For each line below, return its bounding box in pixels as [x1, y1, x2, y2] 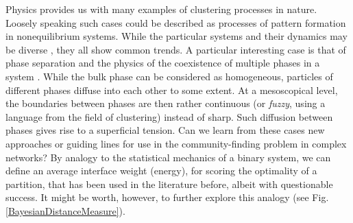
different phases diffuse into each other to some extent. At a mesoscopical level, [5, 82, 338, 97]
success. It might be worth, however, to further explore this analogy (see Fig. [5, 190, 329, 204]
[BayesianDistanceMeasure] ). [5, 203, 125, 218]
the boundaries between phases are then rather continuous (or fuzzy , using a [5, 96, 326, 110]
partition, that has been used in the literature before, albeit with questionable [5, 176, 333, 191]
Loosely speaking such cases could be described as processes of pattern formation [5, 15, 346, 30]
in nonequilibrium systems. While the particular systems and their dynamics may [5, 29, 348, 43]
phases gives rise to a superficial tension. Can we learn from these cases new [5, 123, 325, 137]
